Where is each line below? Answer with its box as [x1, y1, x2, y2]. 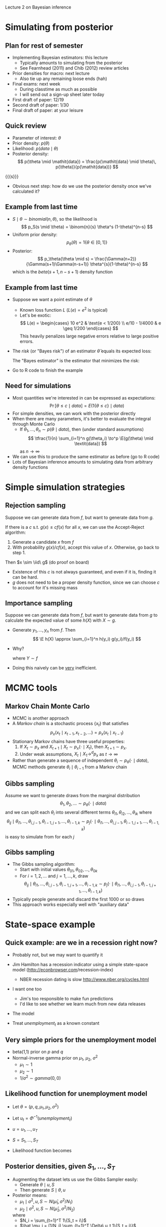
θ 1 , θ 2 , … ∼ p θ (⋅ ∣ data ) [60, 800, 107, 808]
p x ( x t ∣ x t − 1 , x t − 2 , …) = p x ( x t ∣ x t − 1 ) [50, 729, 124, 736]
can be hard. [12, 574, 39, 580]
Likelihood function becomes [12, 1147, 72, 1153]
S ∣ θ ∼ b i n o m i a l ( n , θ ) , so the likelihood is [12, 216, 98, 222]
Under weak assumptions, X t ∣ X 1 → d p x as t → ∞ [19, 750, 118, 758]
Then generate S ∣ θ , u [19, 1187, 66, 1193]
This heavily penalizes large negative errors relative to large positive [19, 333, 159, 339]
